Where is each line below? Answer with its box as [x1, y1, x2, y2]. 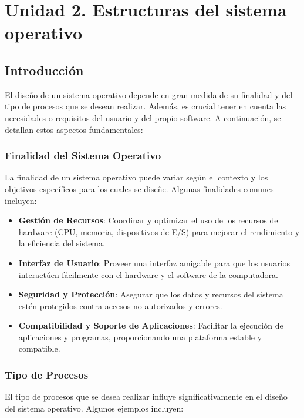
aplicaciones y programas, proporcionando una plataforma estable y [18, 330, 262, 343]
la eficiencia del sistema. [18, 237, 105, 249]
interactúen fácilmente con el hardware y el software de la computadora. [18, 268, 278, 280]
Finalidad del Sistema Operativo [5, 148, 161, 163]
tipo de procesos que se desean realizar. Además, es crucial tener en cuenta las [5, 100, 286, 112]
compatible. [18, 342, 60, 355]
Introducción [5, 61, 84, 79]
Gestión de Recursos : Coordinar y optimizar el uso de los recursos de [18, 214, 278, 226]
